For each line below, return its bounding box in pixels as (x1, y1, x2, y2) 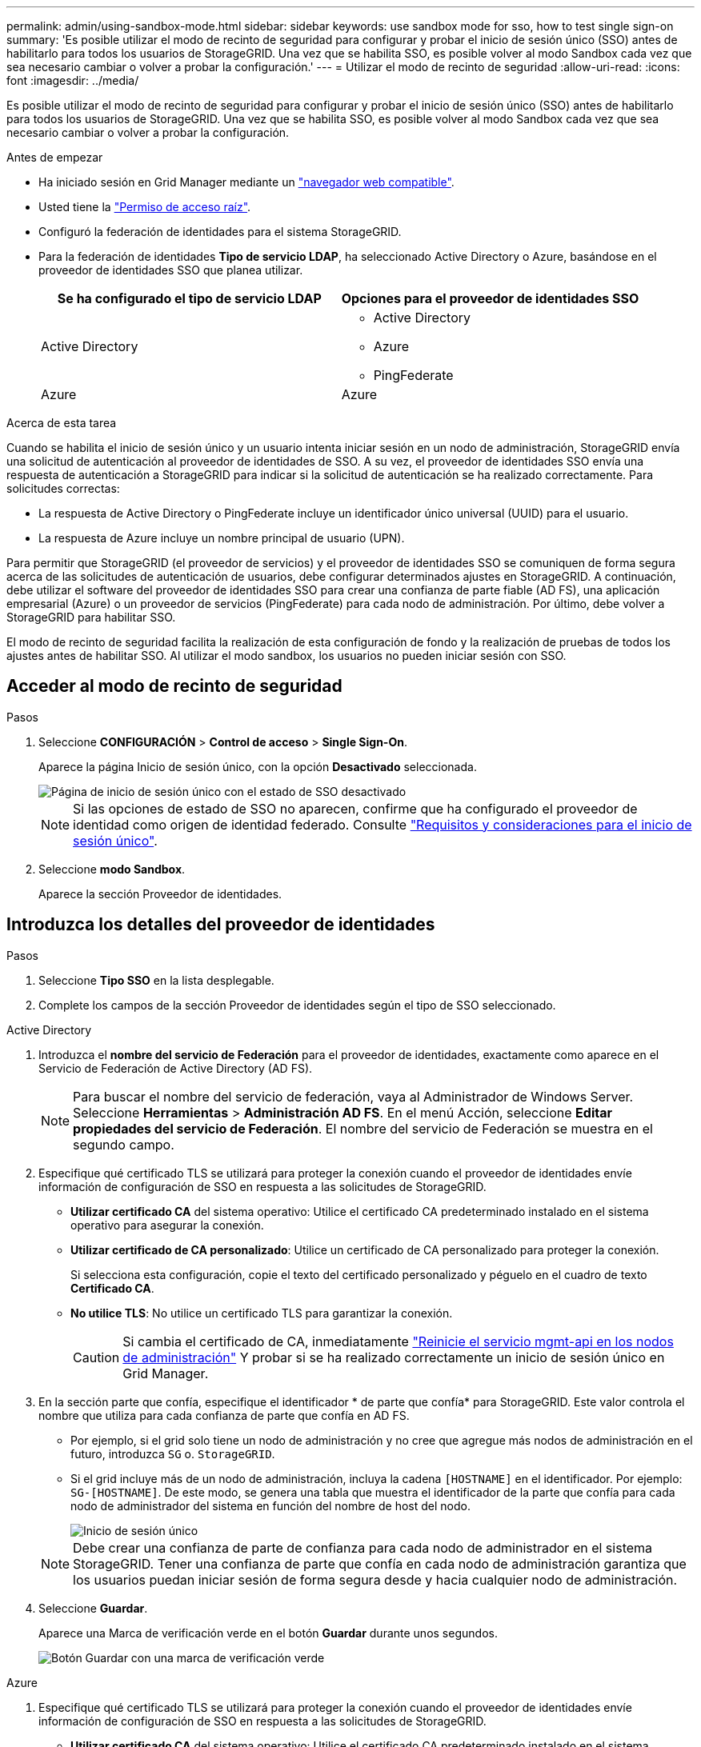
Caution (73, 1349, 120, 1365)
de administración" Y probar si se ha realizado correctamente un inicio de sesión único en (122, 1349, 665, 1365)
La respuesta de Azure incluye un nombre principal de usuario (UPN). (38, 531, 405, 545)
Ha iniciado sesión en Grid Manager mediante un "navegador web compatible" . (38, 175, 455, 189)
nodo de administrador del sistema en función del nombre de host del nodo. (70, 1498, 471, 1513)
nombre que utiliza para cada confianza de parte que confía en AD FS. (38, 1408, 410, 1422)
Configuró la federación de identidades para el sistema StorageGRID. (38, 225, 402, 238)
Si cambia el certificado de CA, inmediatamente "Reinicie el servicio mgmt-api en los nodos (122, 1333, 674, 1349)
